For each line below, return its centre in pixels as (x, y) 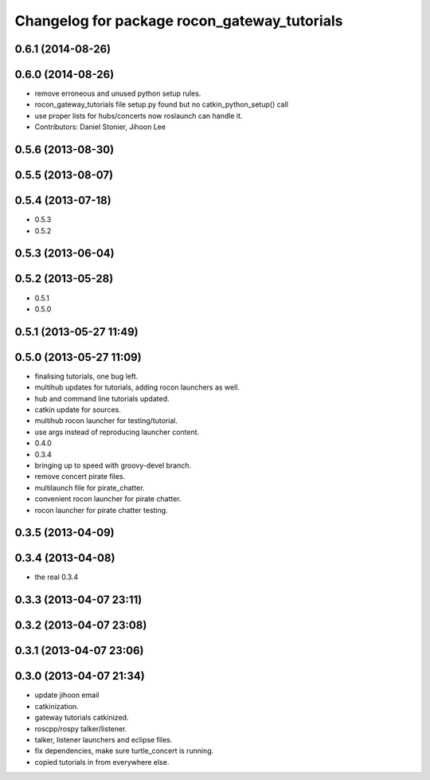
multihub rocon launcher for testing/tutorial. (106, 421)
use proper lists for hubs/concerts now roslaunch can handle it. (139, 116)
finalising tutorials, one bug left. (86, 376)
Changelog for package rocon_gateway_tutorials (179, 21)
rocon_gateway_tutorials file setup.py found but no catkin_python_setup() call (161, 104)
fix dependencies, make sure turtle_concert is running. (124, 751)
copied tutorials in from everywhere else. (102, 762)
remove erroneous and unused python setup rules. (118, 94)
